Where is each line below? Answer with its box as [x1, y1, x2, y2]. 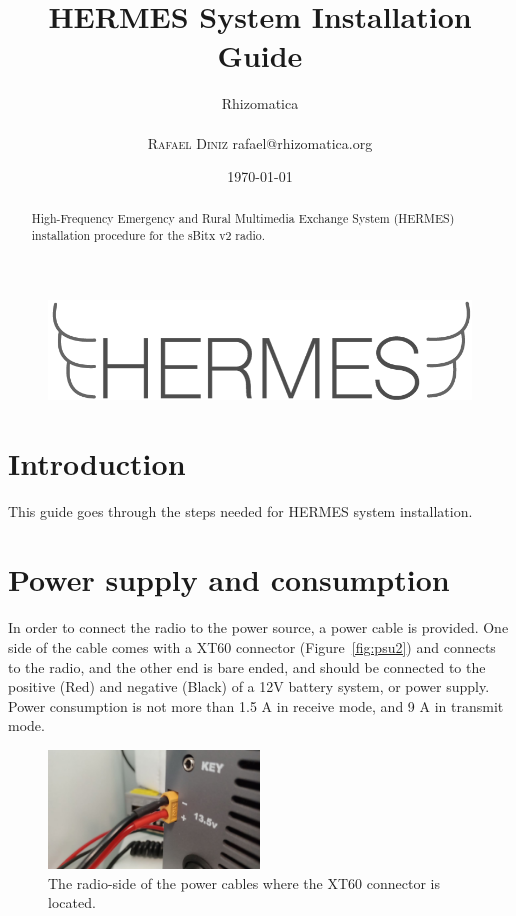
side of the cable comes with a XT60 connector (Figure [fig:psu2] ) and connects [8, 637, 496, 657]
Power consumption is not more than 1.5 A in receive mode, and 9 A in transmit [8, 695, 504, 716]
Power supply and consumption [8, 559, 450, 600]
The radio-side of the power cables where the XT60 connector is [48, 872, 440, 893]
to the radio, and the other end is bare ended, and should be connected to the [8, 656, 486, 677]
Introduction [8, 442, 186, 483]
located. [48, 892, 96, 913]
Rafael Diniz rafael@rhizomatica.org [147, 132, 373, 153]
